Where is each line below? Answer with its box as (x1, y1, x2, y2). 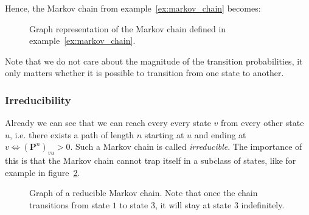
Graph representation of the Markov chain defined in (29, 22, 226, 35)
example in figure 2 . (5, 166, 80, 178)
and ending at (194, 128, 246, 141)
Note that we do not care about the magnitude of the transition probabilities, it (5, 54, 303, 67)
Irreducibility (5, 92, 71, 107)
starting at (144, 128, 184, 141)
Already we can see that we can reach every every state (5, 116, 211, 129)
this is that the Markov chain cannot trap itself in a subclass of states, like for (5, 154, 296, 167)
